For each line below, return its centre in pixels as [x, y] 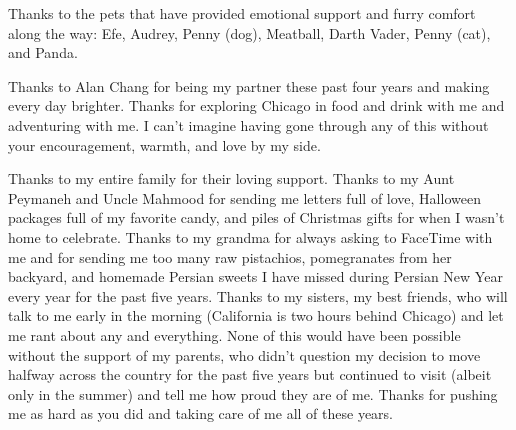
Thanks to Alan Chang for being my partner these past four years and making [249, 85]
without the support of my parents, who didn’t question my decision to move [244, 354]
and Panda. [43, 52]
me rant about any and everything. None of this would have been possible [234, 334]
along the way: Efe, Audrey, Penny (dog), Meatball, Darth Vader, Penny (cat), [249, 32]
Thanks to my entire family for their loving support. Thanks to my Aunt [231, 178]
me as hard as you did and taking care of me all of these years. [200, 413]
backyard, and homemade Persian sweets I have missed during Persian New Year [255, 276]
